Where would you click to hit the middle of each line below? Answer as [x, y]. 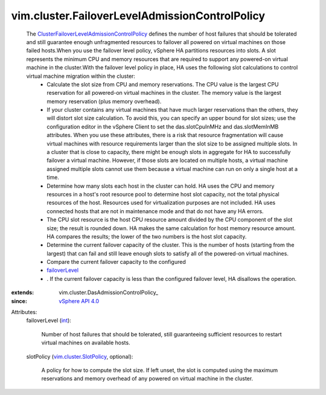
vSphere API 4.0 [79, 301]
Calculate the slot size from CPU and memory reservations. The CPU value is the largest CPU [163, 84]
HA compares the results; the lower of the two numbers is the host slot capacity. [147, 236]
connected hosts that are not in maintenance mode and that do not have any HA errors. [155, 211]
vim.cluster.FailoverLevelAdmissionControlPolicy [138, 16]
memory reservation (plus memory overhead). [104, 101]
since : [19, 301]
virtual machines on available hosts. [86, 343]
